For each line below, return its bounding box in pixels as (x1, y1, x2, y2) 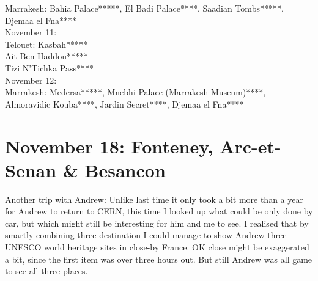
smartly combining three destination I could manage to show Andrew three (5, 228, 287, 241)
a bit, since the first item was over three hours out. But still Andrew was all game (5, 252, 312, 265)
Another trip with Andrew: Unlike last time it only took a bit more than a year (5, 192, 303, 205)
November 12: (5, 73, 57, 86)
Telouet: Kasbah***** (5, 37, 88, 50)
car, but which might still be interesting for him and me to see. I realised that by (5, 216, 309, 229)
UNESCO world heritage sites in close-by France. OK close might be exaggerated (5, 241, 309, 254)
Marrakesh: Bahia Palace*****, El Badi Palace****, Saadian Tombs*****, (5, 2, 284, 14)
